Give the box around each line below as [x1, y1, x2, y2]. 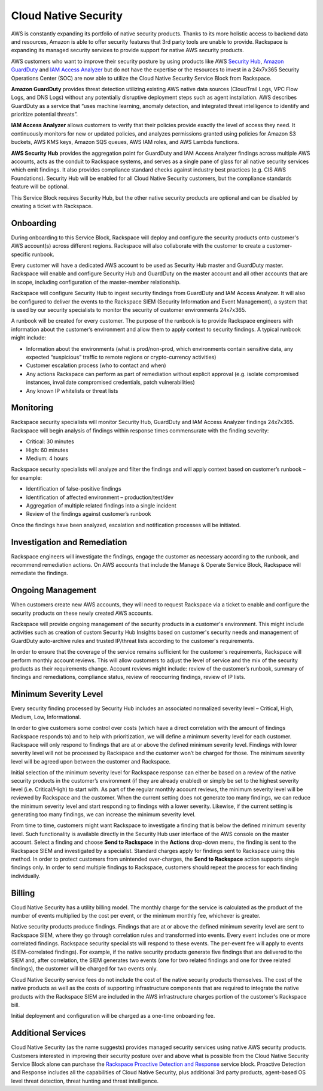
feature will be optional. [11, 183, 69, 190]
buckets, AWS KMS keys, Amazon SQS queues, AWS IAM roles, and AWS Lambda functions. [11, 139, 239, 146]
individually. [11, 872, 41, 879]
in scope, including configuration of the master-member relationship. [11, 278, 181, 285]
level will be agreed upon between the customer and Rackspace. [11, 758, 171, 765]
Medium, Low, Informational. [11, 713, 81, 720]
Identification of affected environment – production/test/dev [26, 494, 173, 501]
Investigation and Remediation [11, 537, 127, 547]
